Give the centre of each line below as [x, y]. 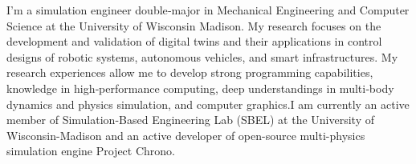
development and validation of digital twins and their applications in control [194, 41]
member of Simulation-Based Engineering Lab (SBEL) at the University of [191, 120]
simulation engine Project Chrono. [91, 151]
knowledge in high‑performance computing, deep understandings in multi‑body [200, 88]
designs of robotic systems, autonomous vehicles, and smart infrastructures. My [202, 56]
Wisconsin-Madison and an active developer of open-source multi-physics [186, 135]
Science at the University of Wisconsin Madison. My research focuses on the [194, 25]
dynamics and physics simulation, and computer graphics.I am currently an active [208, 104]
